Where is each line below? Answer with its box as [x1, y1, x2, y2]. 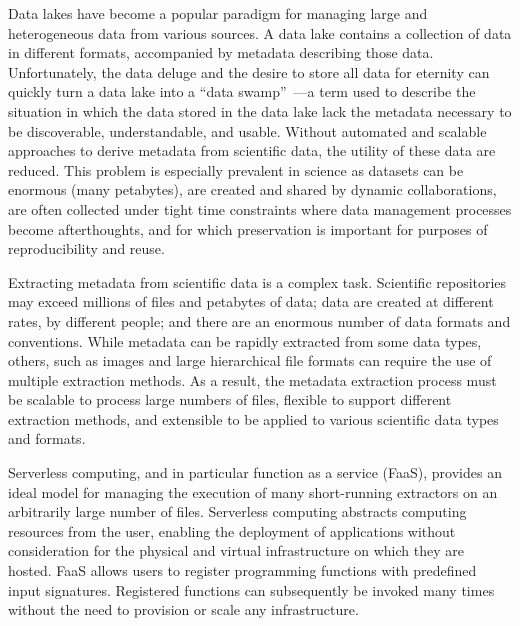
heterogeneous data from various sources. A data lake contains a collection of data [8, 22, 512, 43]
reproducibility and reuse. [8, 238, 165, 259]
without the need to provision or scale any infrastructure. [8, 599, 359, 620]
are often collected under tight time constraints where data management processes [8, 198, 512, 219]
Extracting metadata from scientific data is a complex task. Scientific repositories [8, 271, 507, 292]
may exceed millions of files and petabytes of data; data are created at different [8, 291, 494, 312]
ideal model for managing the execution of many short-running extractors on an [8, 481, 498, 502]
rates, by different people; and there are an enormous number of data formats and [8, 310, 511, 331]
